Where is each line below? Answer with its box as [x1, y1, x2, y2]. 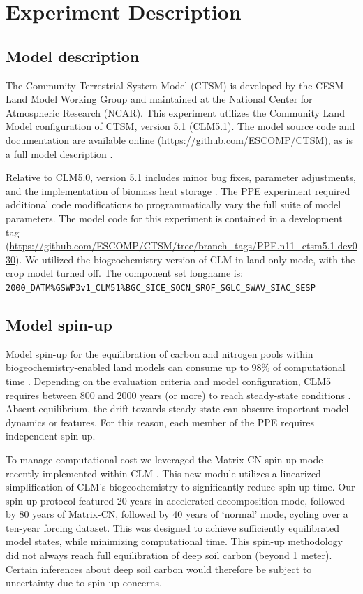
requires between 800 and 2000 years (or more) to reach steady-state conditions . [6, 387, 351, 402]
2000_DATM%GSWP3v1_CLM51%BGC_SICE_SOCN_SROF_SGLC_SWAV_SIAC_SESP [6, 282, 316, 293]
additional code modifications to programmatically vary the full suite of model [6, 197, 341, 212]
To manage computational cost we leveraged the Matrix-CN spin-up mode [6, 451, 323, 466]
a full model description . [6, 146, 113, 161]
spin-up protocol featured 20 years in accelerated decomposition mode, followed [6, 493, 346, 507]
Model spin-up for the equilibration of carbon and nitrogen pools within [6, 346, 313, 361]
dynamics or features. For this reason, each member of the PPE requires [6, 414, 315, 429]
